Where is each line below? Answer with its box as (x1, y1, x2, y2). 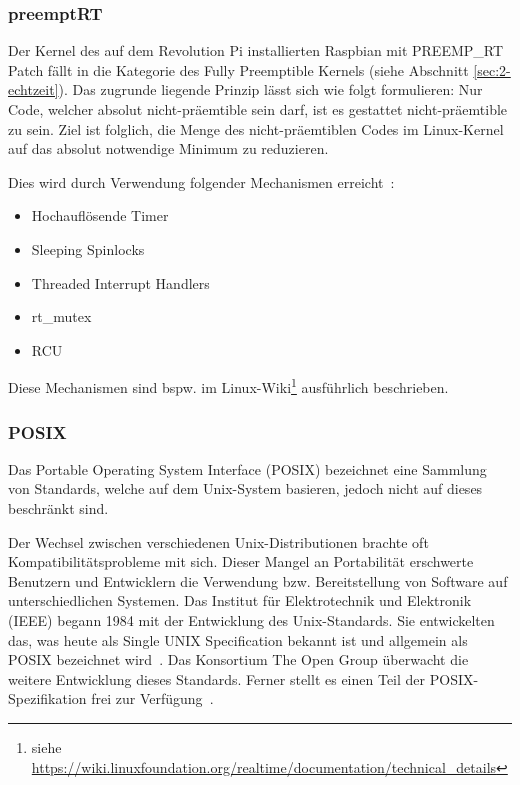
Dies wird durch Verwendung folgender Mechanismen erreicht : (8, 171, 395, 192)
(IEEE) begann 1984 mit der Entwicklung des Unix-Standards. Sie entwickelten (8, 609, 495, 630)
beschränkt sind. (8, 498, 109, 518)
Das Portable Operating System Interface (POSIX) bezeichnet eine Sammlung (8, 458, 487, 479)
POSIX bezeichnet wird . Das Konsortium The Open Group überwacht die (8, 649, 469, 670)
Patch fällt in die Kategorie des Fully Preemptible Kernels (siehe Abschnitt (8, 59, 469, 80)
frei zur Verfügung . (91, 688, 214, 709)
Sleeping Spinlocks (31, 238, 145, 259)
